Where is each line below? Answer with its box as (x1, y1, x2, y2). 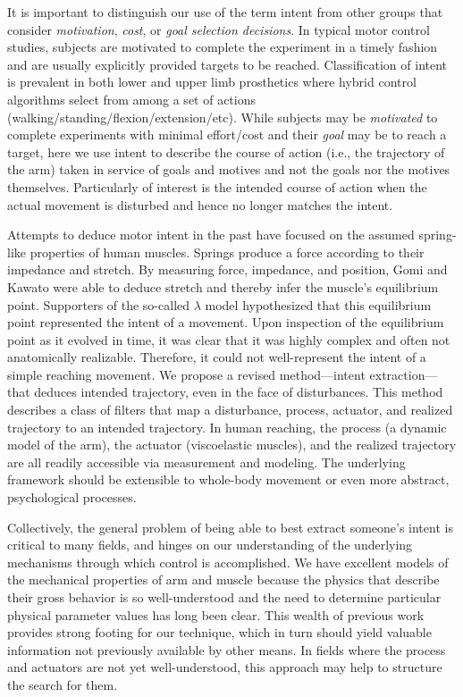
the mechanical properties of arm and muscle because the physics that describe (7, 570, 440, 589)
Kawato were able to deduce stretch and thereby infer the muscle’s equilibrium (7, 277, 439, 296)
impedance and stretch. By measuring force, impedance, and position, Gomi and (7, 260, 448, 279)
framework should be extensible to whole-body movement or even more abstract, (7, 470, 450, 489)
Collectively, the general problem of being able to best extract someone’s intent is (7, 517, 453, 536)
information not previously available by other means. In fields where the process (7, 640, 446, 659)
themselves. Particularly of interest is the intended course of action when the (7, 177, 427, 196)
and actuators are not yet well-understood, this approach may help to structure (7, 658, 442, 676)
